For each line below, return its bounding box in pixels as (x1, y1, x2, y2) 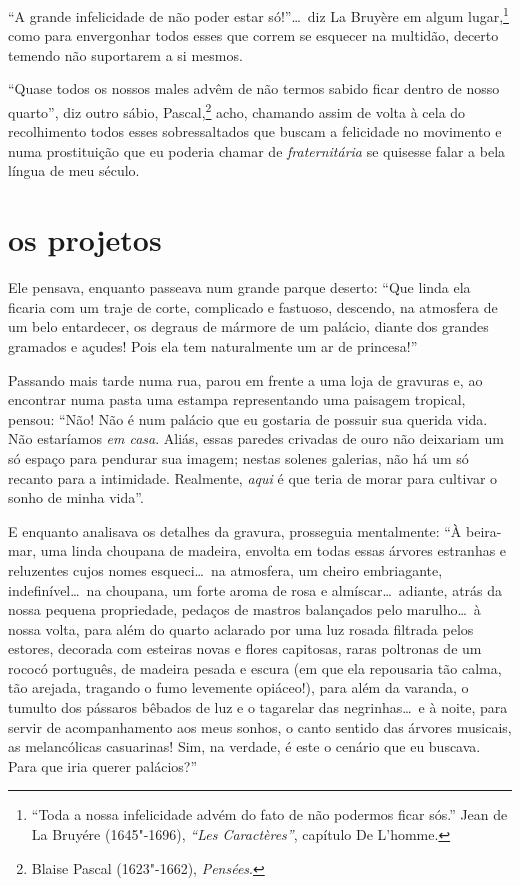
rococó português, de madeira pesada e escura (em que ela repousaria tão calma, (8, 657, 502, 678)
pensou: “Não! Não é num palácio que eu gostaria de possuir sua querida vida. (8, 408, 488, 429)
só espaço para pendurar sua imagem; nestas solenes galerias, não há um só (8, 447, 469, 468)
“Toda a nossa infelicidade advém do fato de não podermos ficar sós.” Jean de (31, 804, 508, 825)
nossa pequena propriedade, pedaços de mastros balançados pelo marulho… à (8, 599, 481, 620)
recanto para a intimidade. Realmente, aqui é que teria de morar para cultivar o (8, 467, 498, 488)
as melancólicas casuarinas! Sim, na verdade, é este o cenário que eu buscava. (8, 736, 481, 757)
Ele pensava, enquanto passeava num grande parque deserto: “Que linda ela (8, 277, 471, 298)
